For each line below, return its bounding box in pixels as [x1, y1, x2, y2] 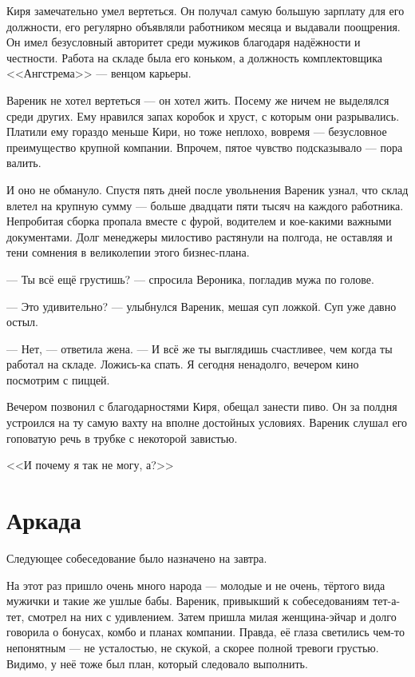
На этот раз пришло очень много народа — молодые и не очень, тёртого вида [6, 576, 385, 593]
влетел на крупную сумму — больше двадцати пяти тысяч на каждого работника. [6, 197, 404, 213]
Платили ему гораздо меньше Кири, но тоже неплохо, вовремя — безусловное [6, 123, 387, 140]
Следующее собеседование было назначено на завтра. [6, 549, 267, 566]
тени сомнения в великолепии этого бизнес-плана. [6, 244, 250, 261]
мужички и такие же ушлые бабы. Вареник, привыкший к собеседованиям [6, 592, 370, 609]
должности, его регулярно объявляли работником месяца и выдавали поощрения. [6, 18, 401, 34]
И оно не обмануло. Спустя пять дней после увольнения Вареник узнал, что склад [6, 181, 409, 197]
